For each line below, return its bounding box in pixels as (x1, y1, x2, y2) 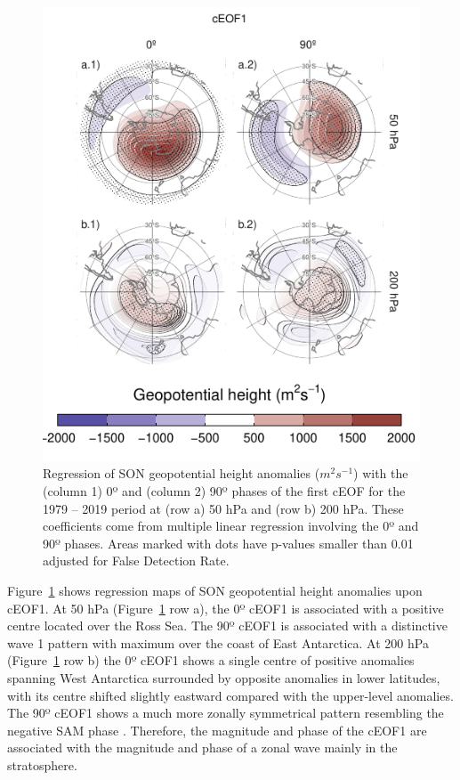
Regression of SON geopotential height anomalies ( (43, 464, 320, 483)
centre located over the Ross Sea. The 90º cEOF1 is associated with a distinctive (7, 616, 448, 635)
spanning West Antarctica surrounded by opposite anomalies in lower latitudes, (7, 668, 440, 687)
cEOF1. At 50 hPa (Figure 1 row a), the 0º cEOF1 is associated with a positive (7, 598, 444, 617)
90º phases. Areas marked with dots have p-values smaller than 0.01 (43, 533, 414, 552)
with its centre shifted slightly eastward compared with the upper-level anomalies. (7, 686, 454, 704)
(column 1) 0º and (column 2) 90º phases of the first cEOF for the (43, 482, 406, 500)
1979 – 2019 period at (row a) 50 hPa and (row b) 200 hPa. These (43, 499, 404, 517)
